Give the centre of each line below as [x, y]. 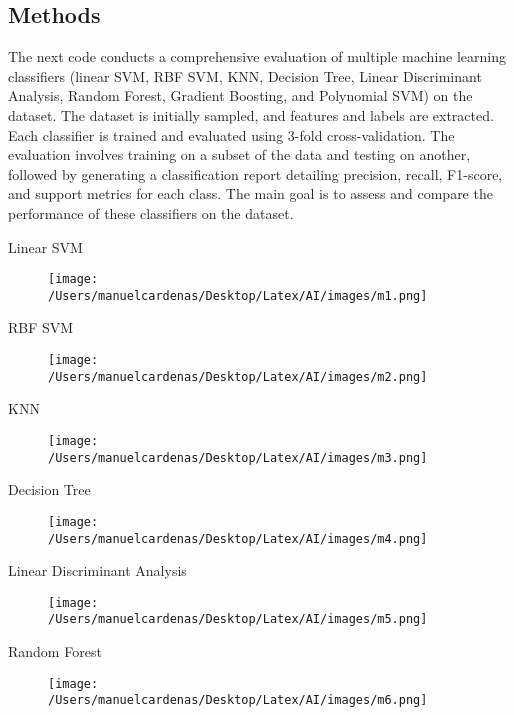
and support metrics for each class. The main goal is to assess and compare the [250, 193]
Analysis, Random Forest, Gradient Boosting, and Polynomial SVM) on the [240, 95]
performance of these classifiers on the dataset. [151, 212]
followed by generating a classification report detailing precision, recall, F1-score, [255, 173]
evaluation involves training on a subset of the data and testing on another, [239, 154]
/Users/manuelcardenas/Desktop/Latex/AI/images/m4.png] [238, 538]
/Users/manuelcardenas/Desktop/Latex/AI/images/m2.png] [238, 376]
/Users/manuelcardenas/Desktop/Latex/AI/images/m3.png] [238, 457]
